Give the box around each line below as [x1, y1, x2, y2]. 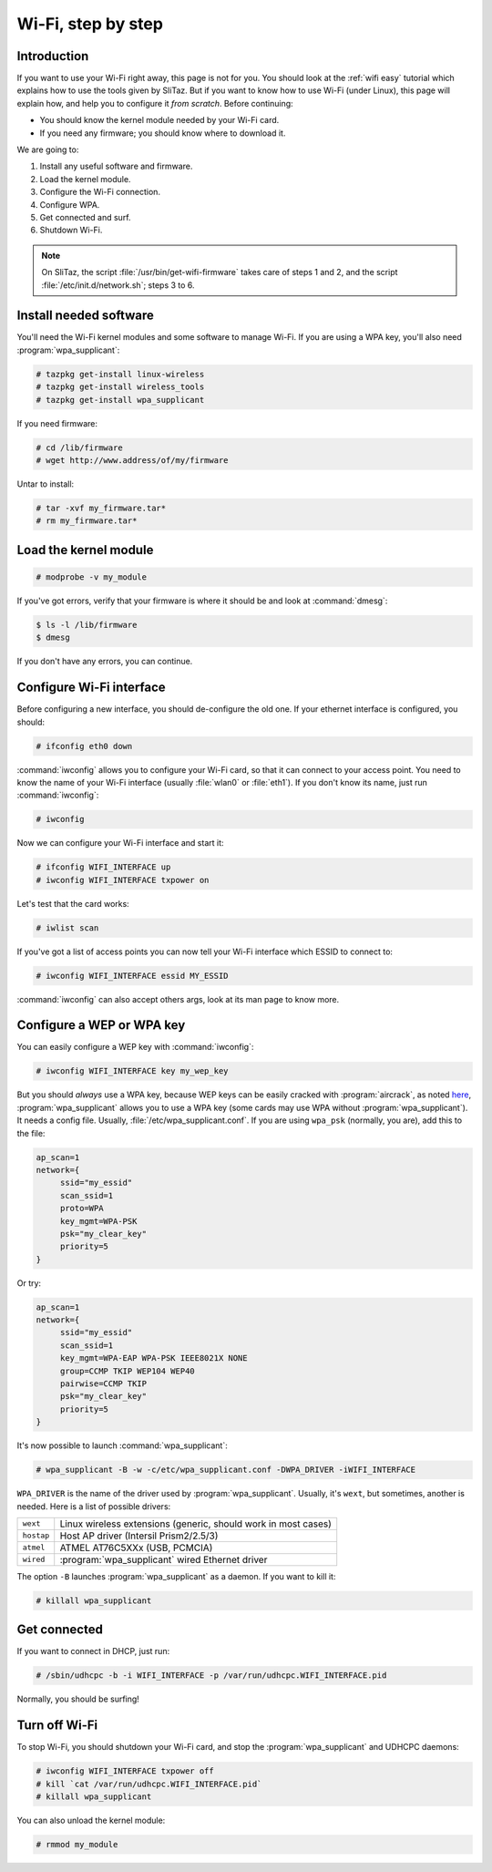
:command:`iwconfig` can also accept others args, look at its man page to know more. [16, 993, 340, 1004]
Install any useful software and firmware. [39, 160, 193, 172]
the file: [16, 1127, 46, 1138]
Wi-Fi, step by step [16, 14, 164, 34]
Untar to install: [16, 478, 75, 489]
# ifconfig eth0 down [36, 741, 133, 751]
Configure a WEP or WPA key [16, 1017, 186, 1034]
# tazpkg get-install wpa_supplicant [36, 395, 205, 405]
